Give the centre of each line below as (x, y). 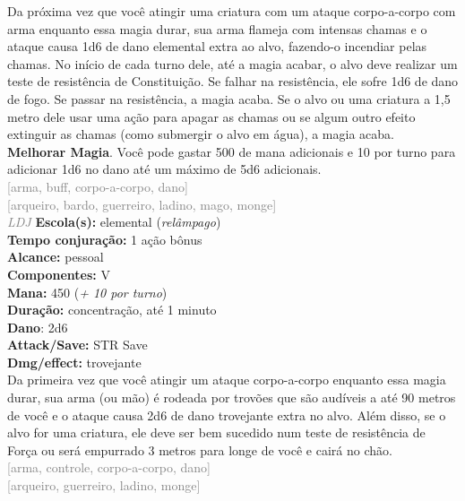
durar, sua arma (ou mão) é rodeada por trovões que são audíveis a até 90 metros (232, 397)
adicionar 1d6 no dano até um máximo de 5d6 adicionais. (164, 169)
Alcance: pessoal (56, 257)
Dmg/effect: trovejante (74, 362)
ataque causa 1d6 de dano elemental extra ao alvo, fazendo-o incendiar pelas (217, 46)
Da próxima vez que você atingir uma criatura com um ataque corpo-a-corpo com (232, 11)
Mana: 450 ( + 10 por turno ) (87, 292)
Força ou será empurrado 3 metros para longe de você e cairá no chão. (200, 449)
